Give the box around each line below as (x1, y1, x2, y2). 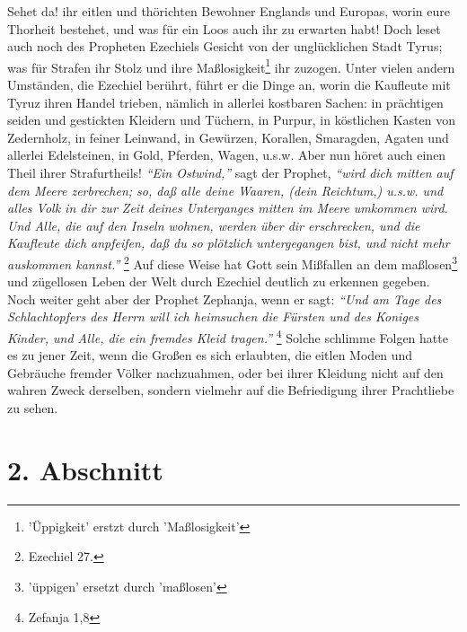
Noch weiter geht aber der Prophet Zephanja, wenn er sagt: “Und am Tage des (7, 289, 442, 308)
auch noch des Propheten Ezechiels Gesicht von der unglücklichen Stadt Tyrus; (7, 37, 443, 56)
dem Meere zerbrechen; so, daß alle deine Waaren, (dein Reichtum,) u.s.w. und (7, 180, 444, 199)
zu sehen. (7, 399, 58, 417)
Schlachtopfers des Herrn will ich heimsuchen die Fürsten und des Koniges (7, 307, 419, 326)
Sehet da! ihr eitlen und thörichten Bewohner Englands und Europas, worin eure (7, 2, 450, 20)
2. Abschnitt (7, 451, 163, 487)
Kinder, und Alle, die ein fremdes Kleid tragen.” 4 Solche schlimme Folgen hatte (7, 326, 448, 347)
